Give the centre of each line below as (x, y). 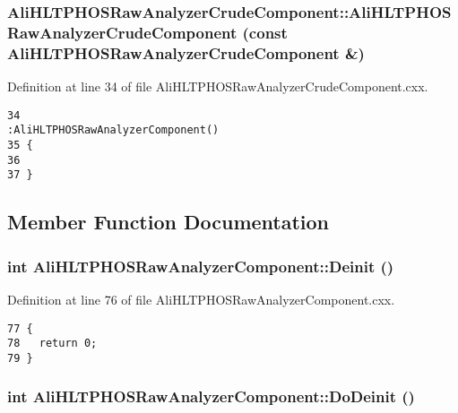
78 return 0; (52, 344)
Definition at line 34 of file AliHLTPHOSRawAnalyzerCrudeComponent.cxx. (218, 86)
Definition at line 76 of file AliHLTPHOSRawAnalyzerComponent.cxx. (201, 299)
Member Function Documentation (169, 222)
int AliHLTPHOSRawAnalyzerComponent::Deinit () (201, 266)
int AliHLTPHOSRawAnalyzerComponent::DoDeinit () (211, 396)
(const (265, 32)
